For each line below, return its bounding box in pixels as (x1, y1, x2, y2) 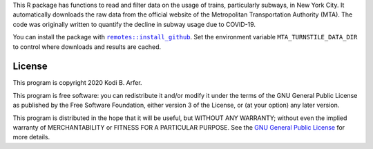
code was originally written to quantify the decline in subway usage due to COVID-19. (12, 20, 256, 28)
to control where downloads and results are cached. (12, 42, 162, 51)
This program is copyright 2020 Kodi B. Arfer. (12, 79, 142, 87)
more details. (12, 133, 50, 141)
